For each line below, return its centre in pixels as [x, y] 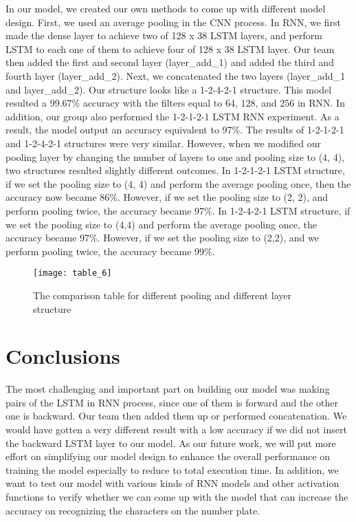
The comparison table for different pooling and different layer [162, 295]
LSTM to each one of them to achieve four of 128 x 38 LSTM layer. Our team [170, 48]
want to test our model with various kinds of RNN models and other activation [173, 483]
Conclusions [63, 356]
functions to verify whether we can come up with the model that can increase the [177, 497]
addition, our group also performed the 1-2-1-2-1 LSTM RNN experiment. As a [173, 116]
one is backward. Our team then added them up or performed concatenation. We [176, 416]
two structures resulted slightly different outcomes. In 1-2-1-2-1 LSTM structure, [175, 170]
